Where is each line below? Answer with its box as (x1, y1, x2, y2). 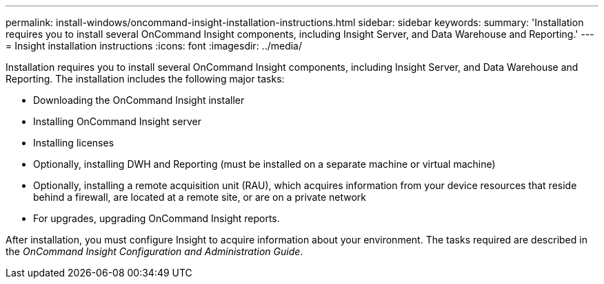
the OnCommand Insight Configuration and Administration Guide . (6, 245, 303, 257)
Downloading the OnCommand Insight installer (33, 94, 245, 106)
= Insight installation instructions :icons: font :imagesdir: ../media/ (6, 40, 303, 52)
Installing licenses (33, 137, 114, 149)
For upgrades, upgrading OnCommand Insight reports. (33, 212, 280, 224)
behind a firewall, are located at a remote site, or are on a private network (33, 191, 366, 203)
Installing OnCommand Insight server (33, 116, 201, 127)
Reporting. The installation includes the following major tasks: (6, 73, 285, 85)
